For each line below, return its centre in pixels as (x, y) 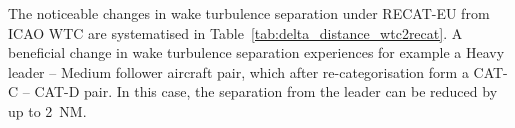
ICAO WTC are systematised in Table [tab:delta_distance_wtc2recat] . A (235, 32)
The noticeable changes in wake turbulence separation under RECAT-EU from (249, 13)
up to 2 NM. (47, 110)
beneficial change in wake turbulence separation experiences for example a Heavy (256, 52)
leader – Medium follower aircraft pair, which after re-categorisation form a (238, 71)
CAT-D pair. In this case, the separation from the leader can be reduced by (266, 91)
